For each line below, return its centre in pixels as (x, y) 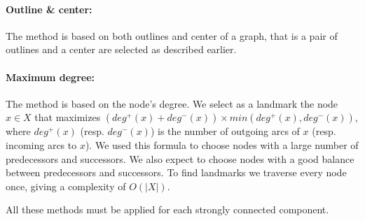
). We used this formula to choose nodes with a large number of (222, 144)
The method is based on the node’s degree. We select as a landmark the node (172, 103)
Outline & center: (49, 9)
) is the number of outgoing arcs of (225, 131)
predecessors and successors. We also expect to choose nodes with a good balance (180, 158)
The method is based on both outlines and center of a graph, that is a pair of (172, 35)
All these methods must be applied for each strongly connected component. (167, 209)
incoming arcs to (41, 144)
